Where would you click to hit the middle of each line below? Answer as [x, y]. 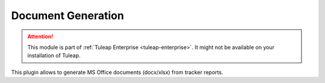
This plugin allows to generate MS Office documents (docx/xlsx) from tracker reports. [117, 72]
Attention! [40, 36]
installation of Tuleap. [54, 56]
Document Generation [68, 16]
